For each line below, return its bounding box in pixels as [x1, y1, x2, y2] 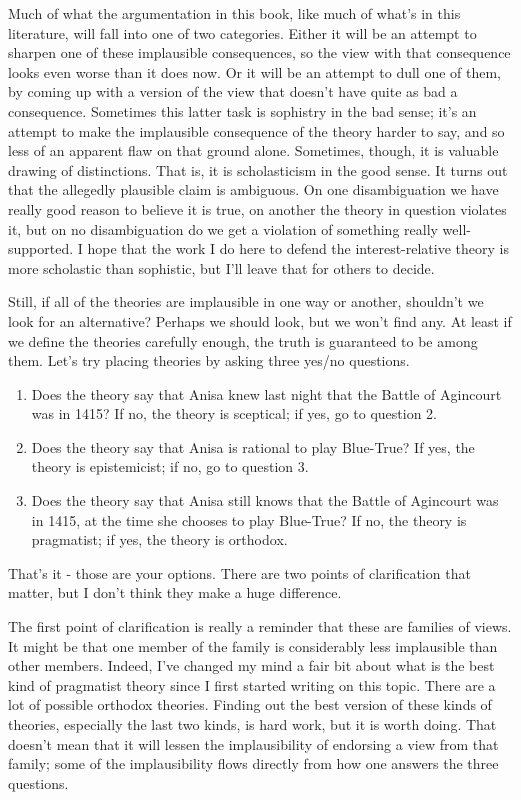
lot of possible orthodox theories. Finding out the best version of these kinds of [8, 694, 492, 715]
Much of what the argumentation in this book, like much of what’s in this [8, 3, 461, 23]
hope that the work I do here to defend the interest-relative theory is [87, 238, 509, 259]
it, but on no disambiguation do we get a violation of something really [8, 218, 438, 239]
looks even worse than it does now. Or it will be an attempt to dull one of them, [8, 61, 502, 82]
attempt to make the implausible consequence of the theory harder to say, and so [8, 120, 505, 141]
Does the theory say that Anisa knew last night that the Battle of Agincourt [31, 383, 502, 404]
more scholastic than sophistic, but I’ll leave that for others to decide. [8, 257, 435, 278]
